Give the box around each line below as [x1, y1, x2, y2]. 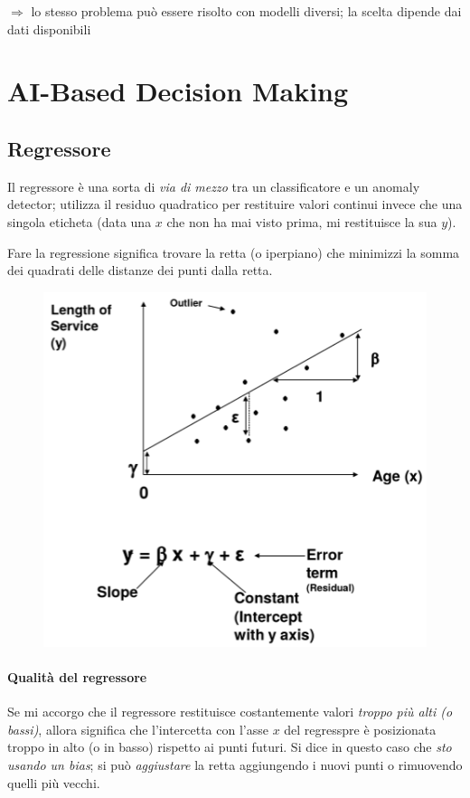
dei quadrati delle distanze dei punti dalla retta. [7, 261, 273, 280]
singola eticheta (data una [7, 212, 152, 231]
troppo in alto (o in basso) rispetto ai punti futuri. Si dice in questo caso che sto [7, 737, 452, 756]
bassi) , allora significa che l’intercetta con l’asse [7, 719, 268, 738]
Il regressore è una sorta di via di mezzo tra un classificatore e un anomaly [7, 176, 420, 195]
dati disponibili [7, 19, 91, 38]
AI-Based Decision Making [7, 72, 349, 109]
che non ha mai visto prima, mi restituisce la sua [166, 212, 437, 231]
